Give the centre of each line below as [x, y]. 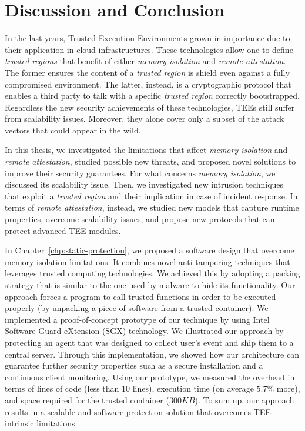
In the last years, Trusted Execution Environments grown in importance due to [148, 38]
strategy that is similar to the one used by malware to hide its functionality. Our [150, 285]
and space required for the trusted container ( [87, 400]
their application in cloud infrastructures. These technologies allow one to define [149, 49]
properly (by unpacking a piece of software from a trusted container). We [137, 308]
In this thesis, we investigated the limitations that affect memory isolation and [146, 150]
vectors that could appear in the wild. [73, 130]
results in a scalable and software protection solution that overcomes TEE [138, 411]
